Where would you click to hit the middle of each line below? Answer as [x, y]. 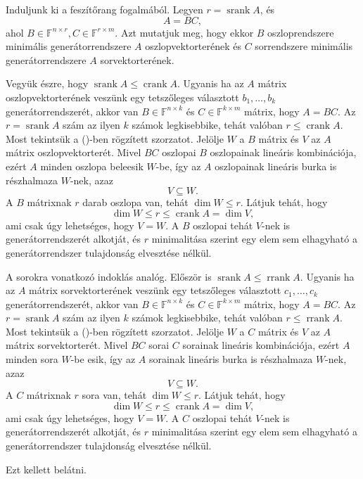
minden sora [32, 359]
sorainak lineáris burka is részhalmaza [231, 359]
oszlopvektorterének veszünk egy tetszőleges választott [122, 97]
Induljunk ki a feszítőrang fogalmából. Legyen [104, 9]
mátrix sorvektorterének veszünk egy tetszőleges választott [155, 290]
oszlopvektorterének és [193, 46]
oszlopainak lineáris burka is [276, 166]
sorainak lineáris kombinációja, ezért [261, 345]
